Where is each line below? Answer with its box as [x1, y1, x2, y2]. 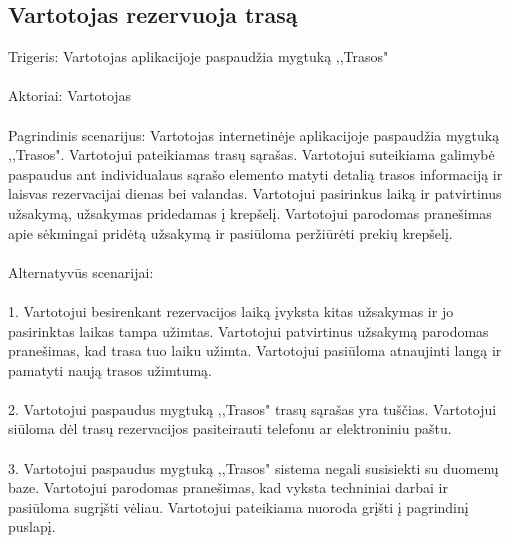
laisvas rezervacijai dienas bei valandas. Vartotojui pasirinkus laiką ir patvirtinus [8, 183, 502, 204]
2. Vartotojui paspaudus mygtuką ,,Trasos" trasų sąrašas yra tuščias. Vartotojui [8, 398, 497, 419]
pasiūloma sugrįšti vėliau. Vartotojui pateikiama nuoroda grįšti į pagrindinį [8, 496, 469, 517]
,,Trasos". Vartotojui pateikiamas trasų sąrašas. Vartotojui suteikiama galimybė [8, 144, 495, 165]
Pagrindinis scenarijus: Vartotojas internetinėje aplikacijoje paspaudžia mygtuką [8, 124, 500, 145]
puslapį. [8, 516, 56, 537]
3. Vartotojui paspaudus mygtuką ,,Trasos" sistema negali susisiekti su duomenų [8, 457, 499, 478]
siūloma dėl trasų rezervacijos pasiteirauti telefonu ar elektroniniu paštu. [8, 418, 452, 439]
